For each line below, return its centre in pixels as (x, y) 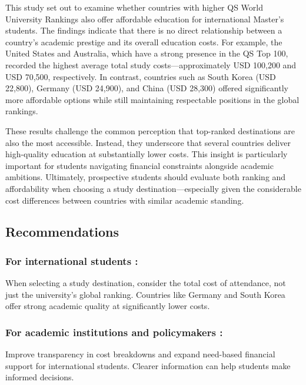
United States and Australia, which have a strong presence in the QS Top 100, (147, 53)
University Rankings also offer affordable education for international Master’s (145, 19)
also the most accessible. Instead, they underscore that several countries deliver (148, 142)
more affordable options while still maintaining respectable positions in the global (152, 99)
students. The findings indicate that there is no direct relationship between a (144, 30)
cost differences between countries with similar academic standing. (125, 200)
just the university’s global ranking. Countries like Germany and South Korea (145, 294)
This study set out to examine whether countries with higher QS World (134, 7)
